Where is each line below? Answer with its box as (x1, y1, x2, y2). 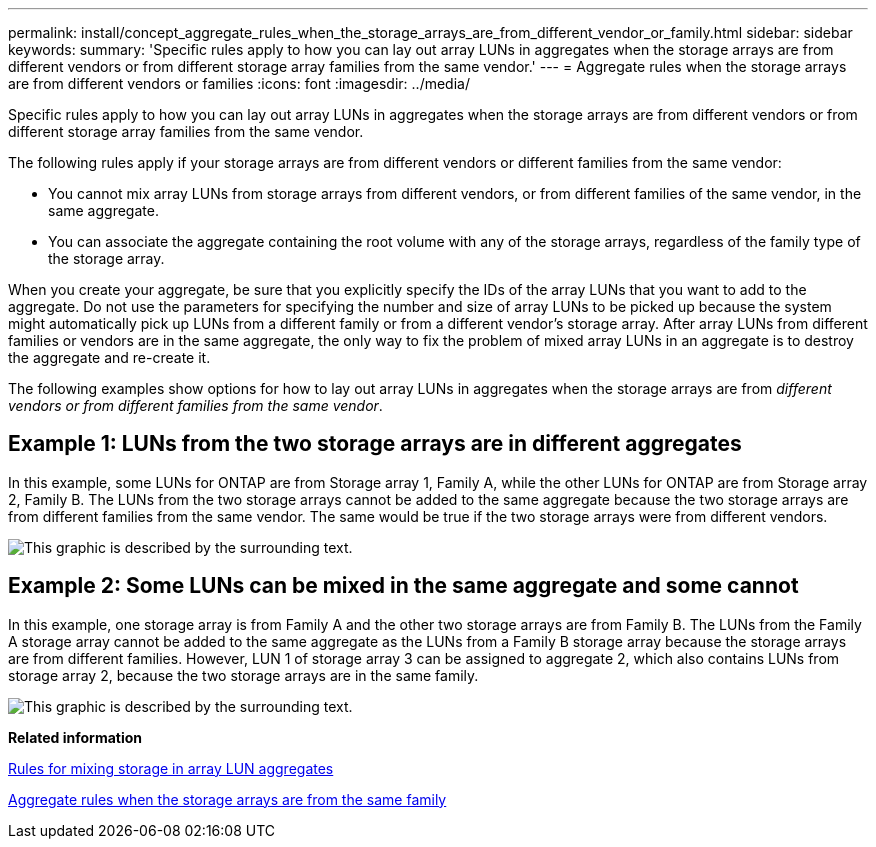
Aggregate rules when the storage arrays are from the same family (8, 790, 447, 808)
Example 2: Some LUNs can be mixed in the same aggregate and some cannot (8, 573, 799, 599)
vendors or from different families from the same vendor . (8, 397, 383, 414)
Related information (8, 728, 143, 746)
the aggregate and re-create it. (8, 349, 211, 366)
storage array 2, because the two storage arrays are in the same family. (8, 666, 479, 684)
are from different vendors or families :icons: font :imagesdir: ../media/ (8, 75, 470, 92)
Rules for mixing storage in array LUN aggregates (8, 759, 334, 777)
